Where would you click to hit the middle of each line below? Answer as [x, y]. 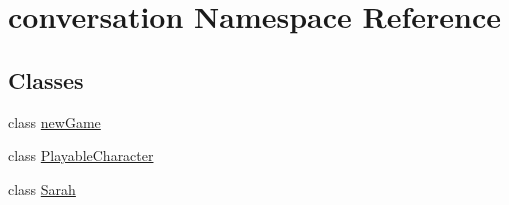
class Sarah [42, 188]
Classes [46, 79]
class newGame [54, 121]
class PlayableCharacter [81, 155]
